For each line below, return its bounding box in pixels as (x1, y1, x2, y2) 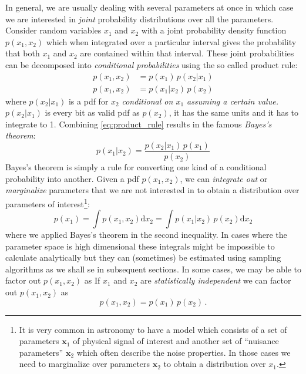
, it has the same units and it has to (169, 106, 299, 119)
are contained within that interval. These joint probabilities (80, 47, 294, 59)
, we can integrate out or (180, 172, 268, 184)
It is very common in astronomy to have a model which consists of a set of (19, 323, 287, 335)
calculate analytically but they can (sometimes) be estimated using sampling (5, 251, 281, 264)
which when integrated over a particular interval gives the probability (46, 35, 297, 48)
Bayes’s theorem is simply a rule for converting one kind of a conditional (5, 161, 267, 173)
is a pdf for (68, 95, 109, 107)
